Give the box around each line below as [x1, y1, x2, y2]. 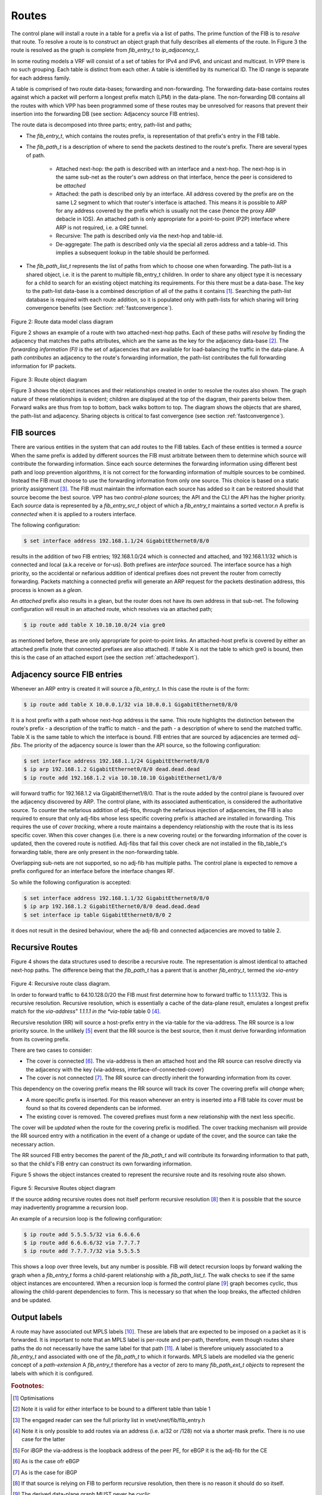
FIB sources [11, 428, 56, 438]
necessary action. [11, 1140, 55, 1148]
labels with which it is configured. [11, 1369, 94, 1377]
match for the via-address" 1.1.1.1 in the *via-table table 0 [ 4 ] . [11, 1008, 161, 1015]
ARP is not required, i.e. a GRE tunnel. [55, 224, 148, 231]
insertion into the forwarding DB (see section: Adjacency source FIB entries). [11, 111, 200, 118]
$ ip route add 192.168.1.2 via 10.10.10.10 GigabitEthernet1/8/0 [23, 774, 222, 781]
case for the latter [21, 1436, 66, 1443]
